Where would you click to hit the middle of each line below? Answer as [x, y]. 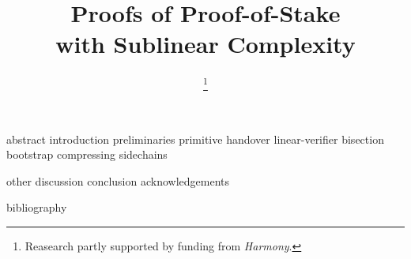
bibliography [37, 207]
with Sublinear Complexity [205, 44]
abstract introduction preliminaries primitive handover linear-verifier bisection [195, 139]
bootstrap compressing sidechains [87, 154]
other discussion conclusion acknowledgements [118, 180]
